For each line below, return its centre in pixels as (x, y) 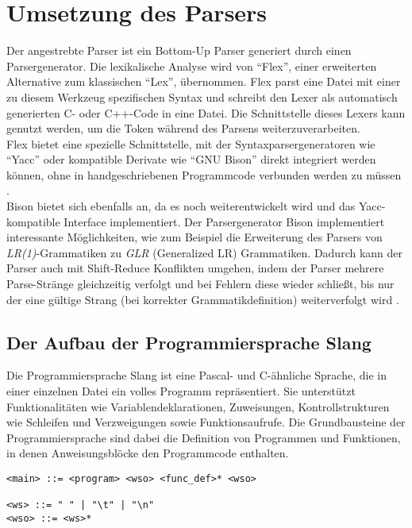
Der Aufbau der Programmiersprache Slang (189, 342)
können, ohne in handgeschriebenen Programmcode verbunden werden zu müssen (204, 174)
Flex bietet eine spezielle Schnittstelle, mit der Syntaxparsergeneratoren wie (191, 143)
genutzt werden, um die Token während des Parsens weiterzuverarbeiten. (183, 128)
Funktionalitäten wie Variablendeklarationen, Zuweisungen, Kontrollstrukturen (198, 406)
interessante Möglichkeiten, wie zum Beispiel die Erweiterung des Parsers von (194, 237)
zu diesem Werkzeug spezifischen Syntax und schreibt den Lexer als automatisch (202, 96)
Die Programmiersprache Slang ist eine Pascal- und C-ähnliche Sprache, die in (196, 375)
